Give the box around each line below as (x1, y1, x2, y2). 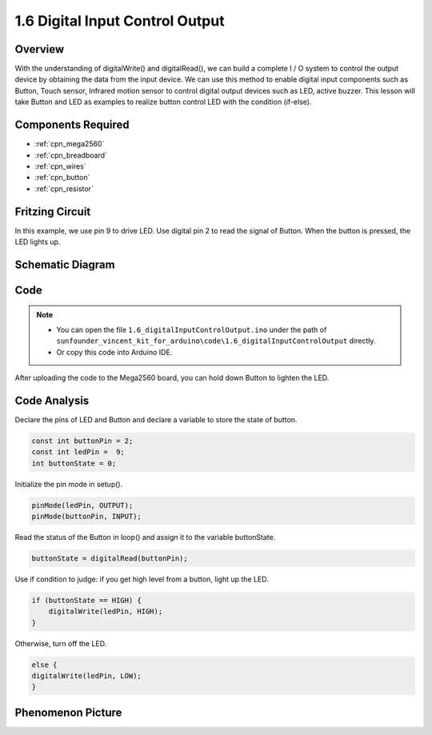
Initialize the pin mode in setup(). (14, 479, 123, 489)
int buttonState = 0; (31, 458, 117, 468)
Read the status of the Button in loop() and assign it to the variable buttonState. (14, 533, 276, 541)
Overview (14, 42, 65, 56)
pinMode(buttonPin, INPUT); (31, 512, 142, 521)
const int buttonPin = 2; (31, 436, 134, 445)
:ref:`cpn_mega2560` (34, 139, 105, 149)
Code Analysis (14, 393, 90, 407)
